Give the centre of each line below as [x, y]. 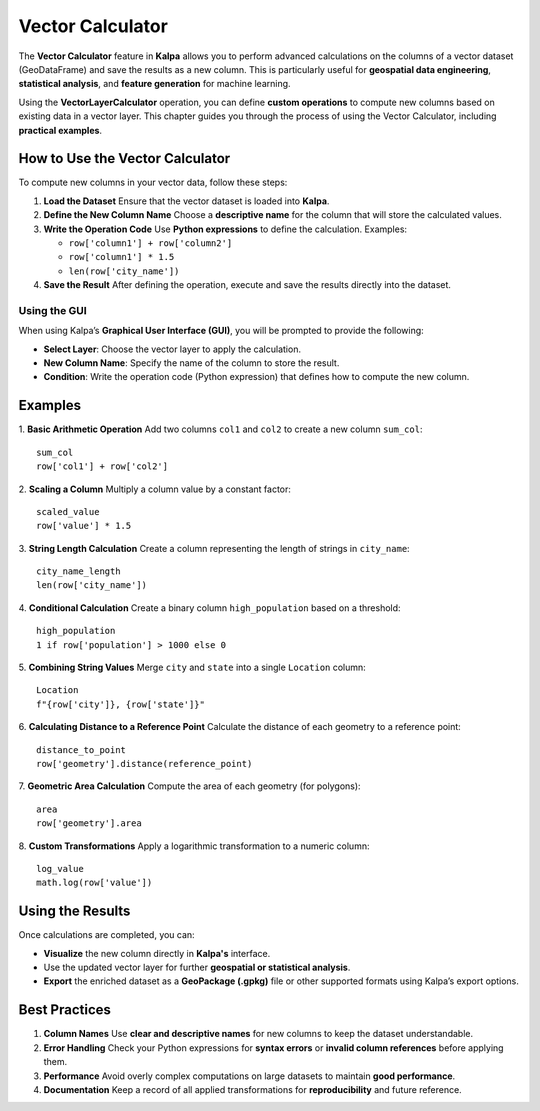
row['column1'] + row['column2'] [150, 243]
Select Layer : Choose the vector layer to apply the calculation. [172, 349]
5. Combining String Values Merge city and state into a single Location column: [192, 667]
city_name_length [78, 571]
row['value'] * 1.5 [84, 526]
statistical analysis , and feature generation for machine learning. [154, 84]
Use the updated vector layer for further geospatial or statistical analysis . [197, 967]
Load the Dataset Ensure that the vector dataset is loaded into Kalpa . [186, 201]
